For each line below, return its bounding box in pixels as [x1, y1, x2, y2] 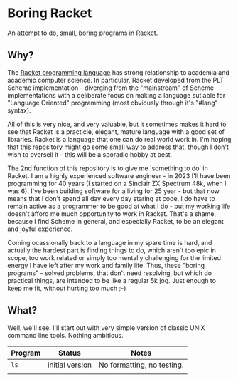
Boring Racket [7, 5, 92, 21]
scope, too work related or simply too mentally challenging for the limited [7, 253, 222, 262]
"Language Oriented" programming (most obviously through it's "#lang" [7, 98, 218, 107]
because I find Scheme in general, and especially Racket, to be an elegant [7, 217, 224, 225]
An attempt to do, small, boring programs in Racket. [7, 29, 158, 37]
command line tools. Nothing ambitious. [7, 331, 124, 339]
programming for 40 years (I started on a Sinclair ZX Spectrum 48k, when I [7, 179, 227, 187]
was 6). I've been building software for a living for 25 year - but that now [7, 187, 220, 195]
